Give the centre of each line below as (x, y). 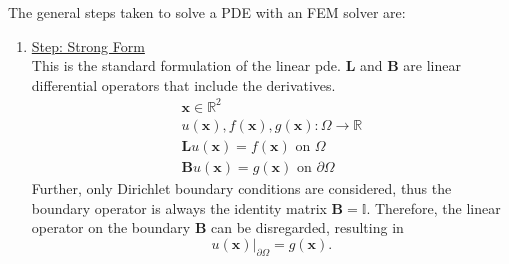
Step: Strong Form (88, 45)
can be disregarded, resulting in (307, 227)
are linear (432, 65)
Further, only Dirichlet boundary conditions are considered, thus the (241, 188)
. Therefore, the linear (433, 207)
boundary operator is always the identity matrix (179, 207)
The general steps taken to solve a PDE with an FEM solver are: (207, 12)
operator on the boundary (111, 227)
